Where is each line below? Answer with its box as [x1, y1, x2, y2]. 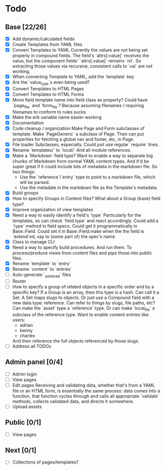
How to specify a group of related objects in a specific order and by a [12, 284, 155, 290]
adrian [19, 322, 33, 328]
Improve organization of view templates [12, 206, 93, 212]
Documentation [12, 120, 44, 126]
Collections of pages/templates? [12, 459, 79, 465]
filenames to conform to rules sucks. [12, 109, 88, 115]
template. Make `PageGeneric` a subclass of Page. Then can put [12, 131, 144, 137]
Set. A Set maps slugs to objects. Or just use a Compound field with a [12, 294, 155, 300]
